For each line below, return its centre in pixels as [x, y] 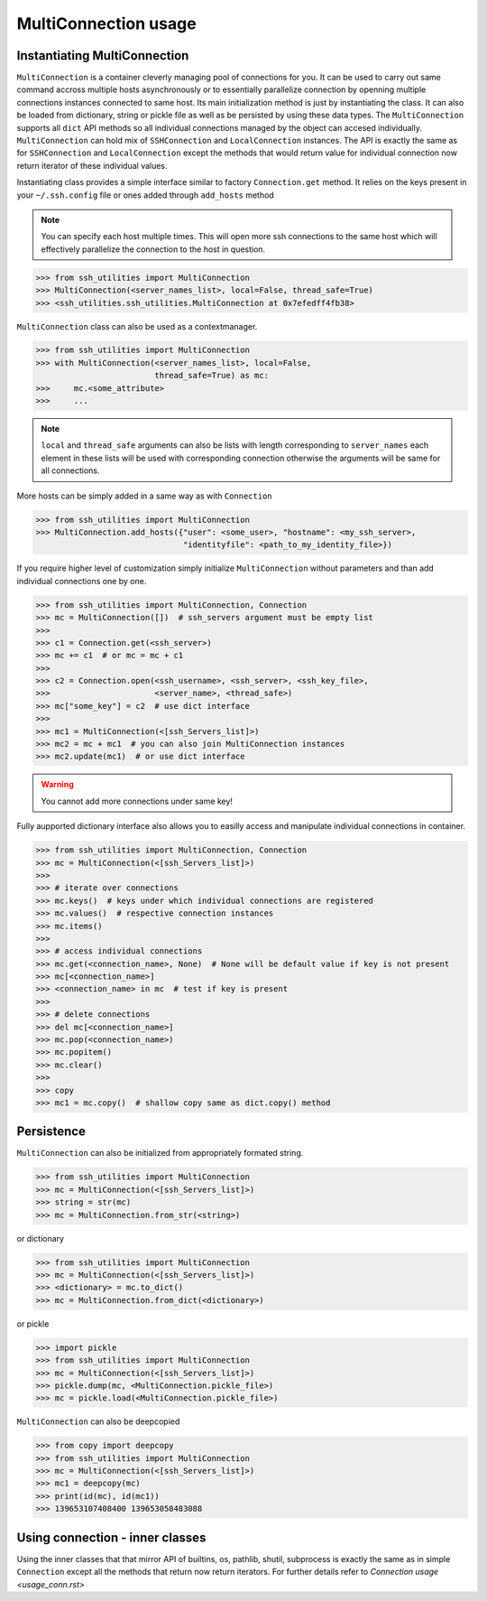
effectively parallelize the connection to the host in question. [153, 249]
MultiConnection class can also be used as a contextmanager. [137, 326]
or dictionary [41, 1238]
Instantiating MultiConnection [103, 56]
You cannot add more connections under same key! [137, 801]
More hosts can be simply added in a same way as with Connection [144, 496]
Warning [57, 785]
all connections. [70, 470]
